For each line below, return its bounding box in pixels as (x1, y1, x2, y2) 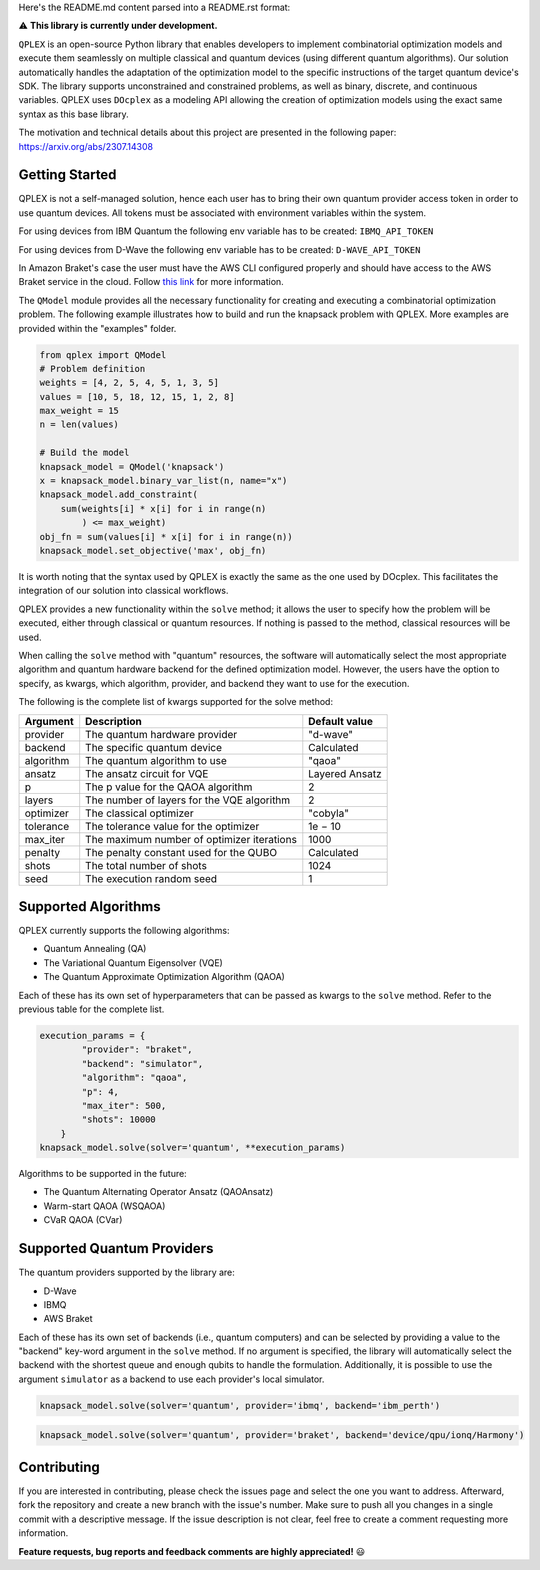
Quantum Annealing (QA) (43, 943, 147, 955)
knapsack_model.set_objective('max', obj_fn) (39, 545, 267, 556)
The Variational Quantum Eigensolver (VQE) (43, 956, 224, 969)
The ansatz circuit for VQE (85, 766, 209, 780)
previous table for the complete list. (18, 1003, 165, 1015)
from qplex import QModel (39, 349, 167, 360)
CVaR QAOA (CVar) (43, 1214, 123, 1226)
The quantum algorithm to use (85, 753, 227, 767)
